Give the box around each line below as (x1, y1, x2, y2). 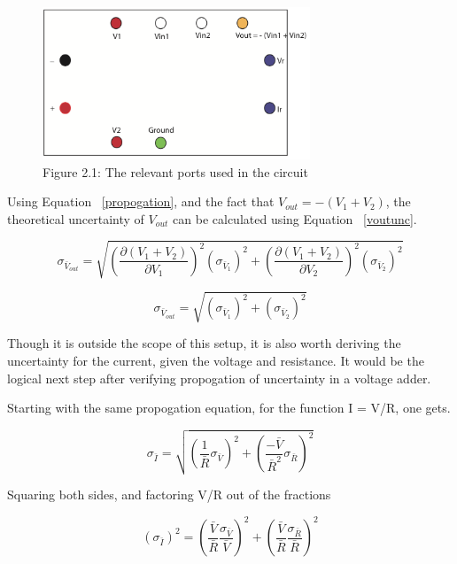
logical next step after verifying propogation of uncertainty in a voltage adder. (7, 368, 431, 387)
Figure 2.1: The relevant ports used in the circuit (43, 162, 308, 181)
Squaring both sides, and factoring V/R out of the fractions (7, 484, 331, 503)
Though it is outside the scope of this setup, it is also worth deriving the (7, 334, 401, 352)
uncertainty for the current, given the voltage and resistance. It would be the (7, 351, 424, 369)
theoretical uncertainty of (7, 209, 144, 228)
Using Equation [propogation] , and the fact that (7, 192, 275, 211)
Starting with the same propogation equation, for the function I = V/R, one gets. (7, 398, 451, 417)
